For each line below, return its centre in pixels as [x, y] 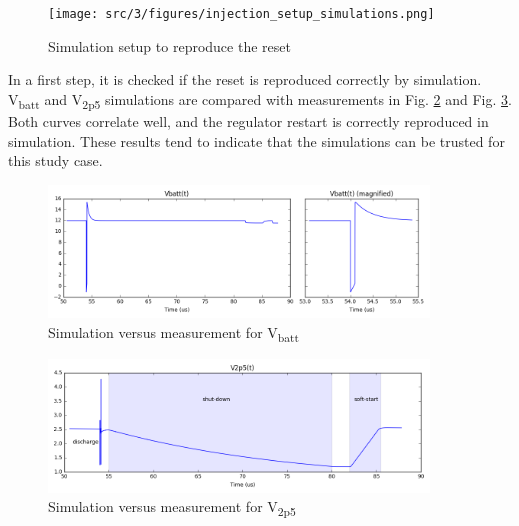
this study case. [55, 160]
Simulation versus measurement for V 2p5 [172, 507]
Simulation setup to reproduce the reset [169, 45]
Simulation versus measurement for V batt [174, 333]
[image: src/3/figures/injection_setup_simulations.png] [241, 14]
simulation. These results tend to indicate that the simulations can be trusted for [256, 140]
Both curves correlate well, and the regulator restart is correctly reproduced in [248, 120]
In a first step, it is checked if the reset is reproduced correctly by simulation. [245, 79]
